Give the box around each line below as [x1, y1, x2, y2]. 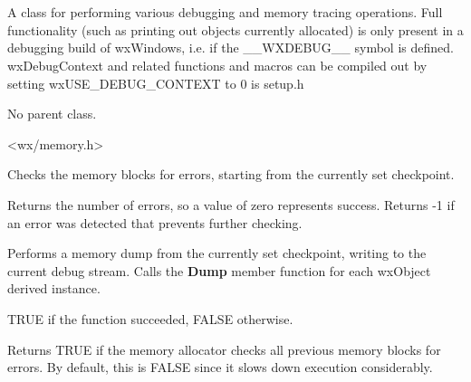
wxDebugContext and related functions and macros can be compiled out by [7, 55, 428, 74]
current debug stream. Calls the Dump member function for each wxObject [7, 261, 431, 280]
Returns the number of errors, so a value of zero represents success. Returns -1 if [7, 195, 455, 214]
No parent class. [7, 104, 97, 123]
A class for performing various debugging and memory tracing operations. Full [7, 3, 443, 22]
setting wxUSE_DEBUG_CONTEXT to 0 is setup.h [7, 73, 304, 92]
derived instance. [7, 279, 101, 298]
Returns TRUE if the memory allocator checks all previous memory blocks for [7, 339, 441, 358]
